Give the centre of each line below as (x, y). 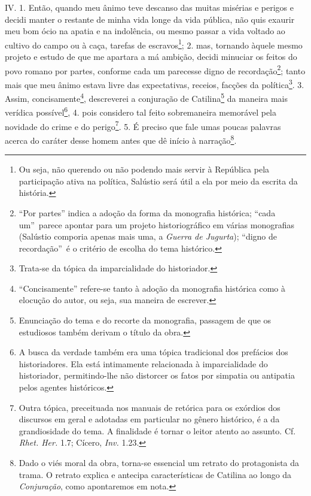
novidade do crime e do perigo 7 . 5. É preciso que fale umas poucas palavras (143, 125)
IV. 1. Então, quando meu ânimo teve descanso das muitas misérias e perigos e (149, 7)
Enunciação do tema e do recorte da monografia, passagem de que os (145, 320)
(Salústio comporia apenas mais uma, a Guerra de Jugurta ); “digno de (148, 236)
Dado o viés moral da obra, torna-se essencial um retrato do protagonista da (159, 462)
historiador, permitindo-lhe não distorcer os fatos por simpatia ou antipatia (157, 375)
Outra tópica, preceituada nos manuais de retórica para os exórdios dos (150, 407)
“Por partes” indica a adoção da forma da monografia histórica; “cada (147, 212)
